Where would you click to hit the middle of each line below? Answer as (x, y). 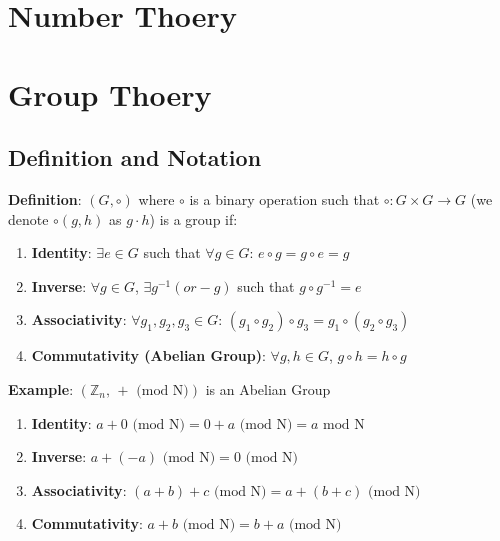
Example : (41, 388)
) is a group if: (193, 218)
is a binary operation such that (284, 198)
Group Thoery (110, 93)
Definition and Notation (135, 157)
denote (28, 218)
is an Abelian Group (268, 388)
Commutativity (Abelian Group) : (148, 355)
